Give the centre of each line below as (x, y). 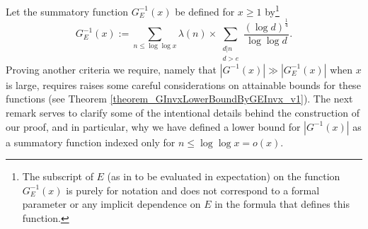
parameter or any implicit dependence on (111, 204)
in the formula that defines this (282, 204)
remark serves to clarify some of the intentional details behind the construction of (183, 113)
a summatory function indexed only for (91, 142)
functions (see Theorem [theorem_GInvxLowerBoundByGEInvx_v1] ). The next (179, 99)
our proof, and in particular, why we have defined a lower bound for (153, 126)
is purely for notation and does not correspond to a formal (193, 190)
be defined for (205, 11)
